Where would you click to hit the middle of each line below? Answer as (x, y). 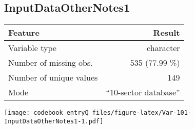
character (163, 48)
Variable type (32, 48)
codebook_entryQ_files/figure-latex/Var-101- (113, 113)
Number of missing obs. (51, 63)
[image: (17, 113)
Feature (24, 33)
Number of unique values (53, 78)
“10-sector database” (143, 92)
